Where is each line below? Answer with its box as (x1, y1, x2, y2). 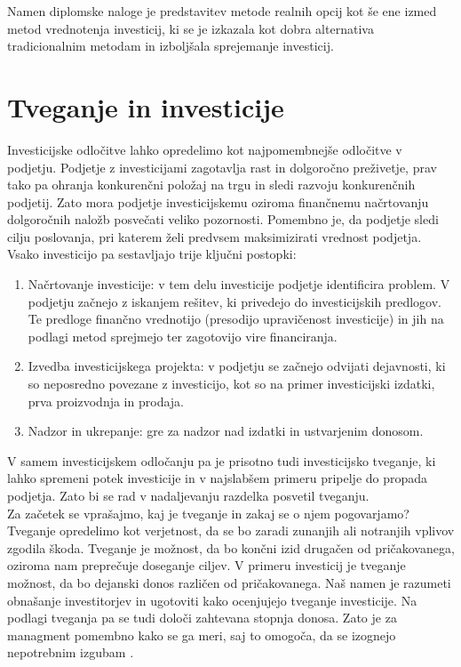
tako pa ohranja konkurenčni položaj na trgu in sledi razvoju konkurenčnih (7, 175, 416, 194)
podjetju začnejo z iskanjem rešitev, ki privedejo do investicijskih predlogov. (28, 292, 441, 310)
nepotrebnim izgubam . (7, 643, 134, 662)
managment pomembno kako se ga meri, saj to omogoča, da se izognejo (7, 625, 396, 644)
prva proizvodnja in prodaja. (28, 391, 184, 410)
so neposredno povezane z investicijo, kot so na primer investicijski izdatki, (28, 374, 435, 393)
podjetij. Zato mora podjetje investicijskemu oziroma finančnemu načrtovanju (7, 192, 429, 211)
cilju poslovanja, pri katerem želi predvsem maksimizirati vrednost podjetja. (7, 227, 422, 245)
